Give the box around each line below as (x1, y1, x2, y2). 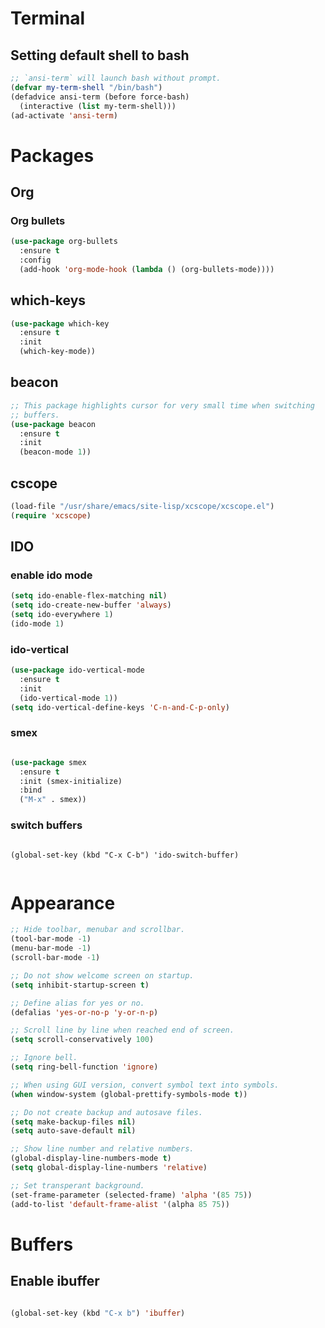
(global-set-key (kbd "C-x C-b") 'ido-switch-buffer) (10, 850, 240, 860)
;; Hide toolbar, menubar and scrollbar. (10, 925, 186, 935)
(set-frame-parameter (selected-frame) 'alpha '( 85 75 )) (10, 1190, 253, 1200)
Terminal (10, 7, 86, 30)
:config (19, 255, 52, 265)
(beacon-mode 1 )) (19, 447, 92, 457)
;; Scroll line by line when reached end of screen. (10, 1025, 235, 1036)
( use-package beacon (10, 419, 97, 429)
